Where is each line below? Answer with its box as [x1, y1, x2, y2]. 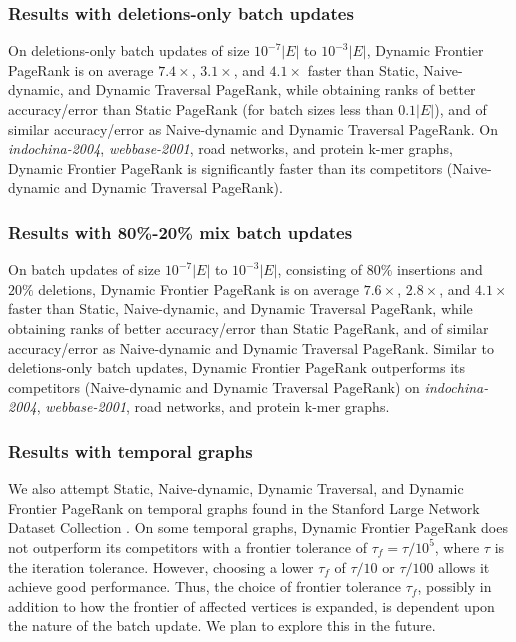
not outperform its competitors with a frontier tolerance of [8, 536, 367, 557]
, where [434, 536, 480, 557]
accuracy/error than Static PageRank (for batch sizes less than [8, 99, 394, 119]
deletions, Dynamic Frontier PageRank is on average [38, 278, 360, 299]
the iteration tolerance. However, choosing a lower [8, 556, 314, 577]
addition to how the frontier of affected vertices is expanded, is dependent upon [8, 595, 495, 616]
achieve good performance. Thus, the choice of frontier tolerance [8, 576, 402, 597]
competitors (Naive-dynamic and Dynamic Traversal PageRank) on [8, 376, 420, 397]
